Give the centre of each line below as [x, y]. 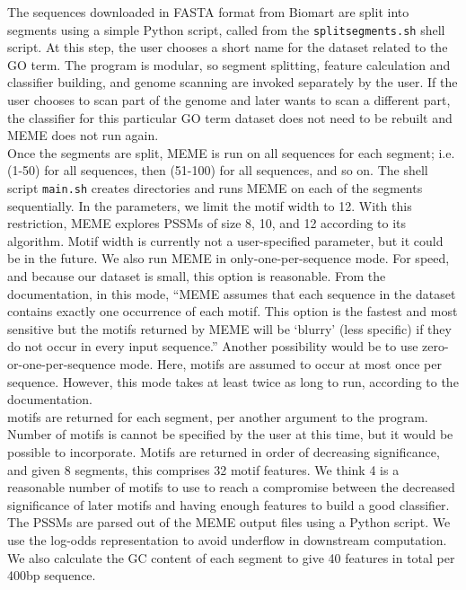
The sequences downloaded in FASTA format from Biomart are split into [208, 12]
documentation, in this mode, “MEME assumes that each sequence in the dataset [232, 293]
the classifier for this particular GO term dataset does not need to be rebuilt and [230, 117]
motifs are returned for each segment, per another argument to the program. [218, 416]
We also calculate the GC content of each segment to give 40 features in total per [231, 557]
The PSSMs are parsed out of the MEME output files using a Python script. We [229, 522]
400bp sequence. [52, 575]
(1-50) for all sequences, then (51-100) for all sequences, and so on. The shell [218, 170]
